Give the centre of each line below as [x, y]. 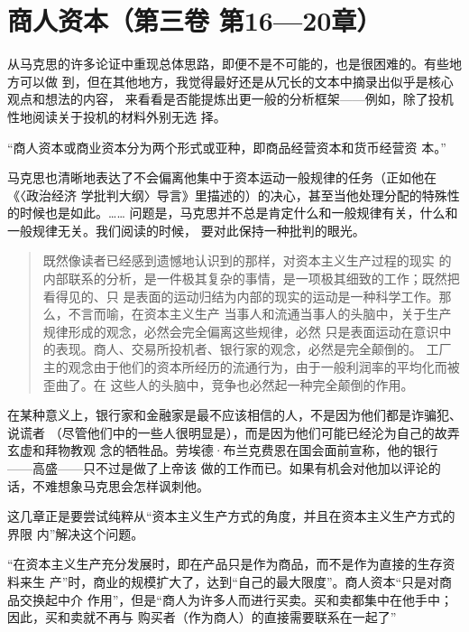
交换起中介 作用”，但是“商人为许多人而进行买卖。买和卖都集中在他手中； [236, 599]
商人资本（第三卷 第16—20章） [195, 20]
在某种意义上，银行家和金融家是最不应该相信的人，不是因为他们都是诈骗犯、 [234, 415]
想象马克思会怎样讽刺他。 [133, 485]
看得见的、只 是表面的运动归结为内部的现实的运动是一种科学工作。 [241, 296]
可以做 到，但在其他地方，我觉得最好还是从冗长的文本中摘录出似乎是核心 [236, 81]
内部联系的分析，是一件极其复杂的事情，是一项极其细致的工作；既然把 [251, 279]
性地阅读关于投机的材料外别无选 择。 [117, 116]
